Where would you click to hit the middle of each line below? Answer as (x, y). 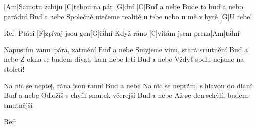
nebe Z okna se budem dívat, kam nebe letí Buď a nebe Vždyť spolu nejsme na (124, 59)
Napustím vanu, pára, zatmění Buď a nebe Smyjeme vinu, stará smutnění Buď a (126, 49)
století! (14, 68)
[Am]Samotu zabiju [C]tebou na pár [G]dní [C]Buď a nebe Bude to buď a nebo (124, 6)
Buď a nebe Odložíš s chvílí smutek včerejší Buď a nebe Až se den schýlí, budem (126, 95)
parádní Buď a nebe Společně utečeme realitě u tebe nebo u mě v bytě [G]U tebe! (128, 16)
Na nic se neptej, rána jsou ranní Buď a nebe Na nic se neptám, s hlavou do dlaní (128, 85)
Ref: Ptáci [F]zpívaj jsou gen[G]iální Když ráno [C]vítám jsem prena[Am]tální (122, 33)
